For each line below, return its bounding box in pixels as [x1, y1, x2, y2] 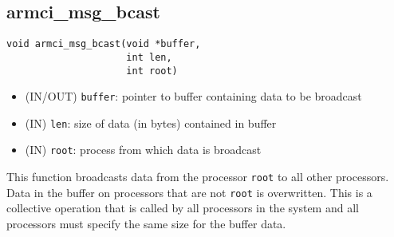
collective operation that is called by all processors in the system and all [6, 199, 359, 216]
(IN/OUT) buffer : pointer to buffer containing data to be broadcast [25, 88, 362, 105]
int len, [126, 51, 172, 63]
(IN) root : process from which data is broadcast [25, 141, 262, 158]
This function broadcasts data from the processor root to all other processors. [6, 168, 389, 185]
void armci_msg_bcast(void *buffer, [6, 38, 201, 50]
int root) [126, 65, 178, 77]
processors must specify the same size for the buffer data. [6, 215, 286, 232]
